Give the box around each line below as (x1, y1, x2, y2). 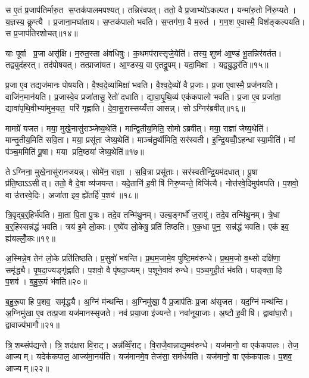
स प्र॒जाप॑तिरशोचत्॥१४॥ (5, 27, 78, 39)
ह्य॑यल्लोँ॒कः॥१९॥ (5, 232, 56, 244)
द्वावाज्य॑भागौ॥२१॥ (5, 318, 60, 331)
